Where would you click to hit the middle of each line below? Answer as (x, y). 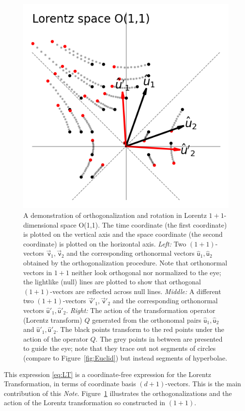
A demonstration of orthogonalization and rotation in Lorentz (115, 215)
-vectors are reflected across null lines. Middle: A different (136, 291)
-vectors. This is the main (203, 384)
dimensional (41, 224)
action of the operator (56, 338)
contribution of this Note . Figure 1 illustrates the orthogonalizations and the (118, 393)
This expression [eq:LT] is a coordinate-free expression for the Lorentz (108, 374)
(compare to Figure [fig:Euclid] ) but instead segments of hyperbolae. (125, 357)
